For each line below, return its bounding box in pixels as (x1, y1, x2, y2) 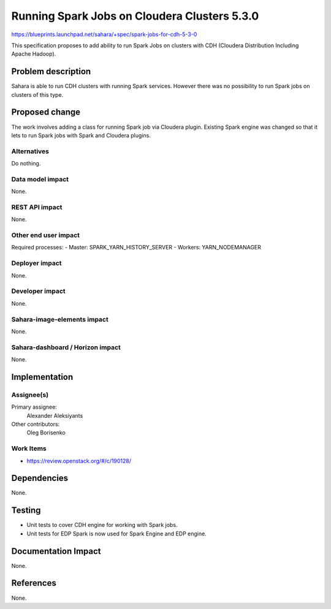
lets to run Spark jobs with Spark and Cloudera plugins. (11, 132, 151, 139)
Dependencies (11, 473, 69, 483)
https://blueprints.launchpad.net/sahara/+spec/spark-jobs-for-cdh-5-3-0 (11, 31, 197, 38)
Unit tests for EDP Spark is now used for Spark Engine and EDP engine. (26, 530, 207, 537)
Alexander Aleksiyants (26, 412, 83, 419)
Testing (11, 505, 41, 516)
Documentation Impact (11, 546, 101, 556)
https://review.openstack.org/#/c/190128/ (26, 457, 132, 464)
